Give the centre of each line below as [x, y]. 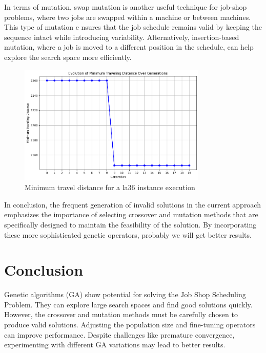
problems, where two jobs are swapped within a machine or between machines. [128, 17]
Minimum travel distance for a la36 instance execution [110, 187]
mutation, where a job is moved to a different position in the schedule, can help [129, 47]
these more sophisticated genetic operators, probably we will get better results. [128, 234]
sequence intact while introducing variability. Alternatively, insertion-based [122, 37]
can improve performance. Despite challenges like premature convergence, [119, 334]
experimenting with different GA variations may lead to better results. [115, 345]
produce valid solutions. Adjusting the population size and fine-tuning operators [130, 325]
